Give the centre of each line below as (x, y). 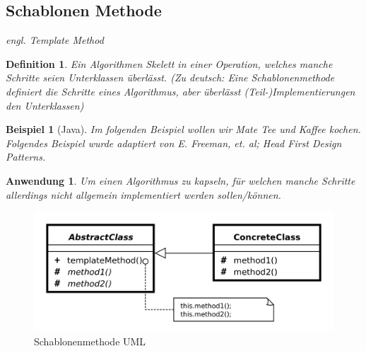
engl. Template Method (55, 40)
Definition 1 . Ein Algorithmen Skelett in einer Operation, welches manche (169, 63)
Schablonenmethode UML (90, 341)
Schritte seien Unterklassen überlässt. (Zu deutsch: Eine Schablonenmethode (170, 77)
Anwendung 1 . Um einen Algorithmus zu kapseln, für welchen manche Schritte (181, 180)
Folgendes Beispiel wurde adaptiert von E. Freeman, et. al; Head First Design (174, 143)
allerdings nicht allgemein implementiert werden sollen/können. (143, 194)
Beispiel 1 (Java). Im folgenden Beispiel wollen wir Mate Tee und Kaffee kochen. (183, 129)
